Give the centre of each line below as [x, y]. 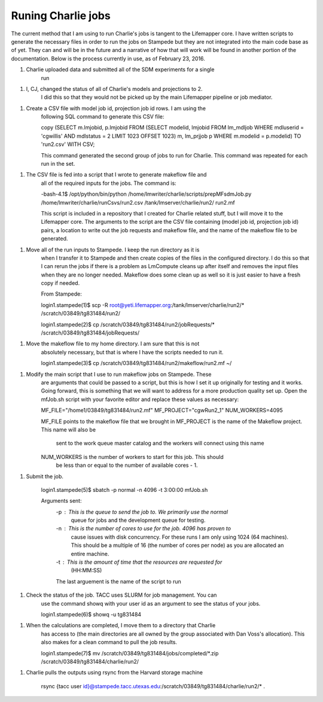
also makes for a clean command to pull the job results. [109, 642]
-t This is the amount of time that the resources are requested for [139, 562]
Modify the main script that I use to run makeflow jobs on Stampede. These [119, 374]
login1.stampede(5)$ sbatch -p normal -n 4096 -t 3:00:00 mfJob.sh [124, 490]
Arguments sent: [61, 501]
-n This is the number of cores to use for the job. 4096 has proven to [144, 528]
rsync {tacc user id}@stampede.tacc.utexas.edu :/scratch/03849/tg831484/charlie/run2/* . [153, 686]
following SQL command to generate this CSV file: [103, 117]
